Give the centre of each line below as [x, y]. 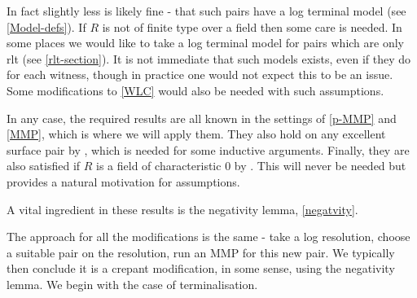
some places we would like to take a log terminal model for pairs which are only [205, 43]
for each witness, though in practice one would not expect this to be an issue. [200, 74]
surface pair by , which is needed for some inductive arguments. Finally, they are [208, 149]
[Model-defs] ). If [46, 26]
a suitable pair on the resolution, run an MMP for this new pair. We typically [201, 252]
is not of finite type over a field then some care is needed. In [252, 26]
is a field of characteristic [159, 166]
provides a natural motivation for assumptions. [123, 181]
